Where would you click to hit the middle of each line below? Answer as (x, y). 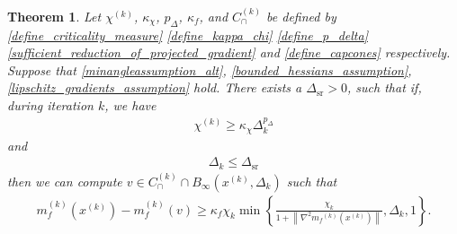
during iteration (50, 104)
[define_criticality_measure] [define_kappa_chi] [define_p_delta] (188, 35)
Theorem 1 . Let (54, 16)
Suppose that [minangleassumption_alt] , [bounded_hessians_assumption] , (210, 69)
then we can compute (65, 181)
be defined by (301, 16)
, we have (130, 104)
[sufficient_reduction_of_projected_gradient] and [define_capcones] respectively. (229, 52)
